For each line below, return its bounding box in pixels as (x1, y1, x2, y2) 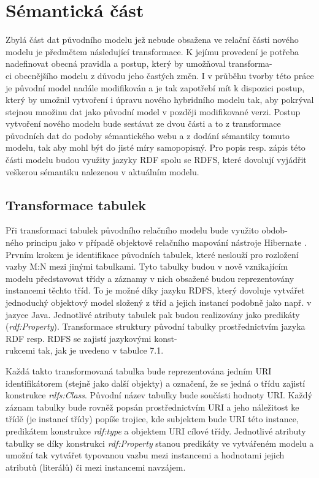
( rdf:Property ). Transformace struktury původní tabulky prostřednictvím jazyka (6, 320, 306, 333)
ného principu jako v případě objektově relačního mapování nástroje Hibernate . (6, 236, 307, 249)
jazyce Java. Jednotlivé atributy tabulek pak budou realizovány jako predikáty (6, 308, 300, 321)
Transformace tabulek (6, 195, 147, 214)
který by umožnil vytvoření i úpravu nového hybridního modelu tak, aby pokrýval (6, 93, 314, 106)
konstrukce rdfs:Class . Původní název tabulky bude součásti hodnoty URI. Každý (6, 389, 312, 401)
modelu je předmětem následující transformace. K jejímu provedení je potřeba (6, 45, 299, 58)
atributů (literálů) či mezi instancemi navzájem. (6, 460, 186, 473)
